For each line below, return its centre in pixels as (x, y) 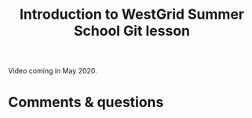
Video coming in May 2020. (53, 71)
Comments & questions (86, 102)
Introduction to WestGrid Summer (132, 14)
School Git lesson (132, 31)
